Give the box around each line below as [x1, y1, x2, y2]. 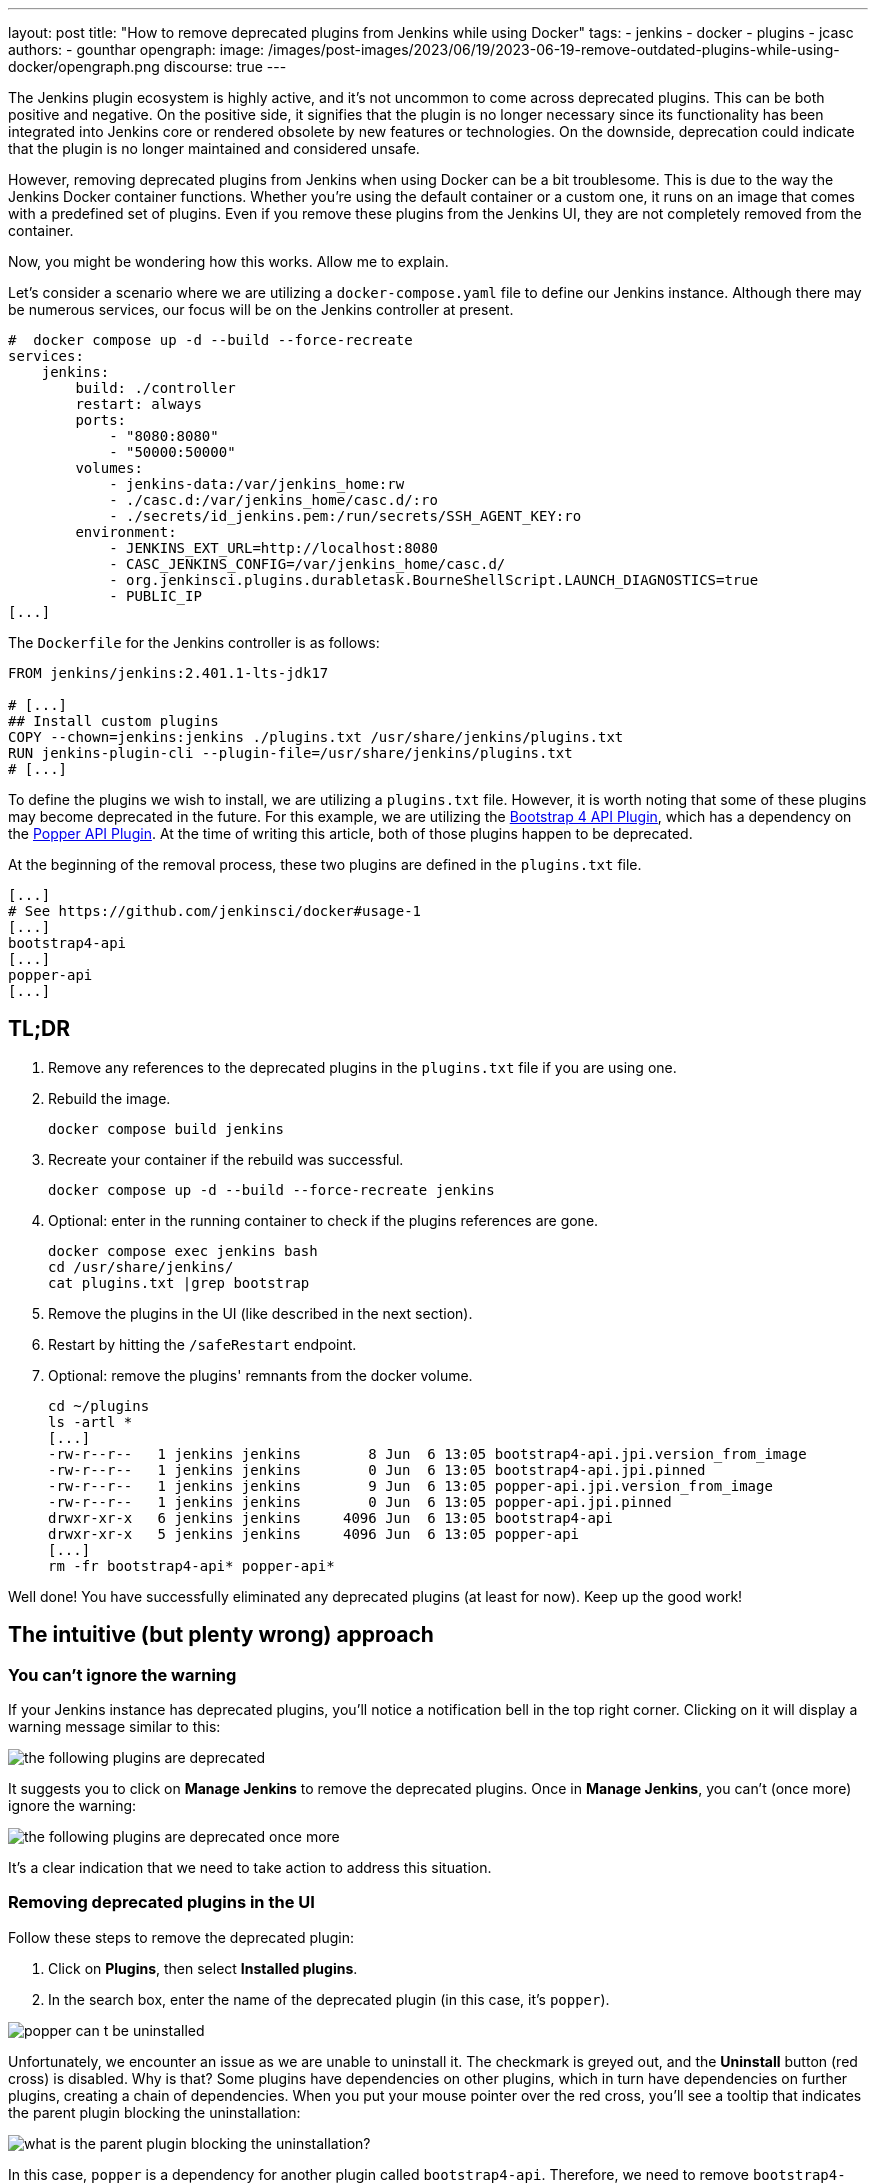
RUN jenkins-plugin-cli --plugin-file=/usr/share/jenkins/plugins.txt [8, 745, 573, 761]
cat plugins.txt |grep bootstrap [48, 1274, 310, 1291]
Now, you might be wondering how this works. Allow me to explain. [8, 253, 449, 270]
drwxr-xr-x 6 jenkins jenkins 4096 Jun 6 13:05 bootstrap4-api [48, 1509, 613, 1526]
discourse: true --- [163, 58, 287, 75]
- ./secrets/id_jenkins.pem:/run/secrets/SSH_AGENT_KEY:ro [109, 508, 582, 524]
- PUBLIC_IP [109, 588, 202, 604]
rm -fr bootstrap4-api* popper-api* [48, 1557, 335, 1574]
